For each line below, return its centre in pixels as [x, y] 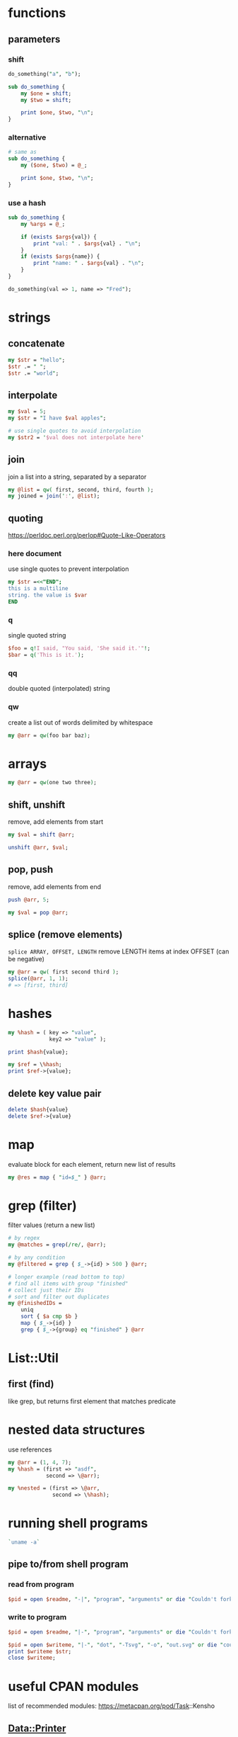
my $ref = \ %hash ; [35, 1065]
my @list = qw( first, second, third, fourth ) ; [81, 490]
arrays [28, 764]
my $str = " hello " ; [37, 360]
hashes [30, 1014]
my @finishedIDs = [35, 1303]
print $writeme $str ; [40, 1651]
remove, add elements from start [56, 822]
